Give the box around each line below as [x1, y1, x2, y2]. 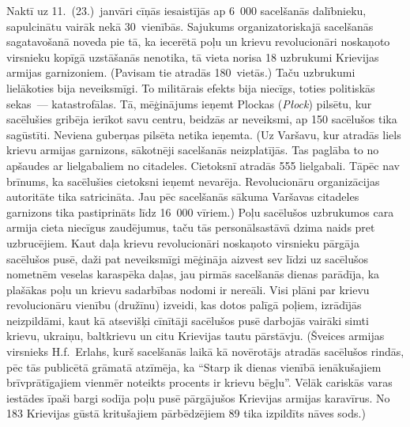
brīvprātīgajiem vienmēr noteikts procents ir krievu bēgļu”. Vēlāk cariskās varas [6, 374, 393, 391]
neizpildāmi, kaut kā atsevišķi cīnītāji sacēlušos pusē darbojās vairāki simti [6, 312, 369, 328]
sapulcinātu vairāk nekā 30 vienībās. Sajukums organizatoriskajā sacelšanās [6, 17, 374, 34]
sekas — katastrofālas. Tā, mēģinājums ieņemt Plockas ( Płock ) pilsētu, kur [6, 95, 372, 111]
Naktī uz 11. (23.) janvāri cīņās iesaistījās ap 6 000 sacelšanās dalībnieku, [6, 2, 367, 18]
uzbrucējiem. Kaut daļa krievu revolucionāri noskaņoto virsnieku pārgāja [6, 234, 359, 251]
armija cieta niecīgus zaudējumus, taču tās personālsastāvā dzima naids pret [6, 219, 375, 236]
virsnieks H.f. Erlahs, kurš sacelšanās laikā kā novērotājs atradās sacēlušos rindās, [6, 343, 404, 360]
